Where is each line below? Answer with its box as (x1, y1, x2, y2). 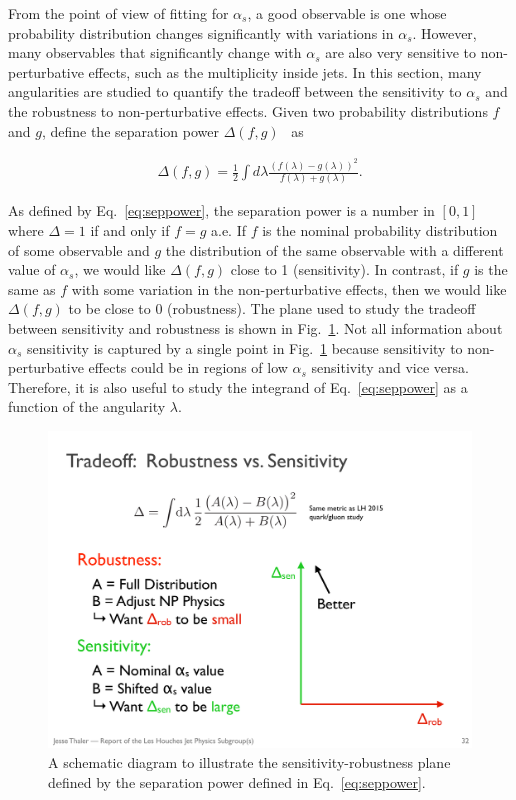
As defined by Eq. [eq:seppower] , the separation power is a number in (8, 200, 435, 221)
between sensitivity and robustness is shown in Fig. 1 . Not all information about (8, 317, 503, 338)
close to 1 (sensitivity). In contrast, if (230, 259, 459, 280)
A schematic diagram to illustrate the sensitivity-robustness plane (48, 752, 451, 773)
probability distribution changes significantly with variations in (8, 22, 394, 43)
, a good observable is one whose (247, 3, 447, 23)
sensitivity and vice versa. (311, 357, 469, 378)
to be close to (68, 298, 151, 319)
